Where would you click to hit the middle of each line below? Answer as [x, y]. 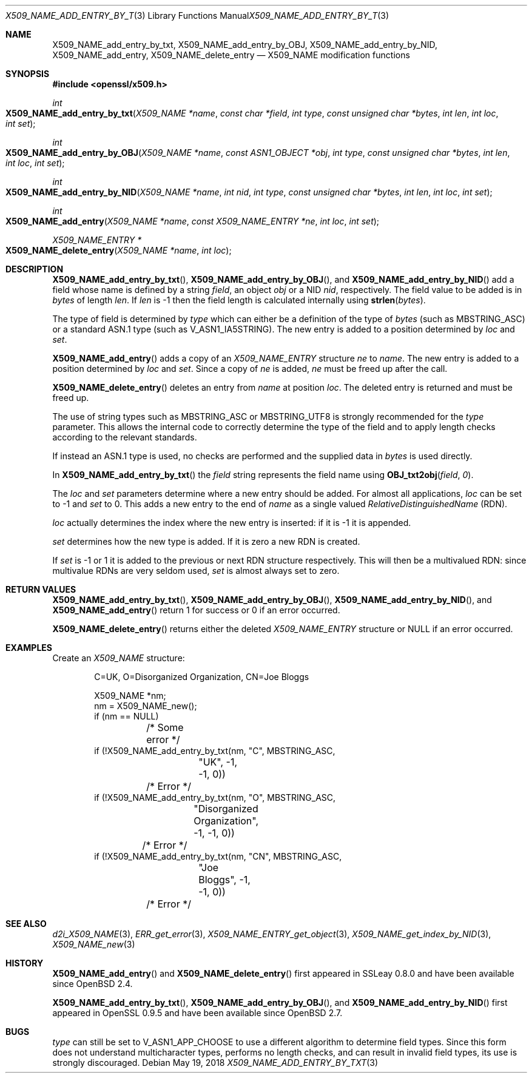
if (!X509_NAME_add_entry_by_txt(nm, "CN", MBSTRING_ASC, [218, 856]
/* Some [165, 727]
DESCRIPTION [35, 269]
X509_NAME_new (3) [94, 944]
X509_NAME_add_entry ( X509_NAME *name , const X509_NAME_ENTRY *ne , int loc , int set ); [193, 221]
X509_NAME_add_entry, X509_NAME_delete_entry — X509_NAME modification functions [231, 55]
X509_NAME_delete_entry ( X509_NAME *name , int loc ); [119, 250]
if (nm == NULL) [126, 716]
